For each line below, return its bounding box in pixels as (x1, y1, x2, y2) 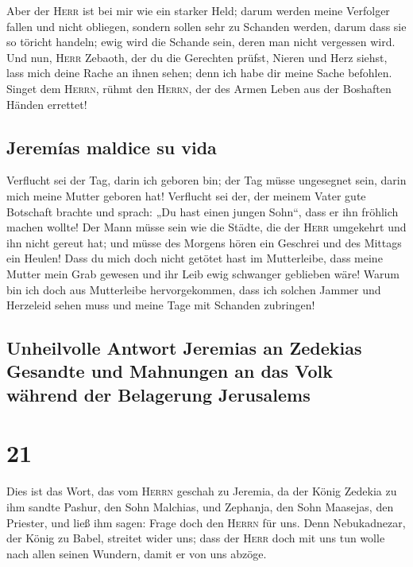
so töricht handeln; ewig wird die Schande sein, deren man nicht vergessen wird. (6, 33, 396, 50)
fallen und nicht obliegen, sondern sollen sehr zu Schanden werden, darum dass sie (6, 17, 407, 34)
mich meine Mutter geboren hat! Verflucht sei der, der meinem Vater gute (6, 187, 366, 204)
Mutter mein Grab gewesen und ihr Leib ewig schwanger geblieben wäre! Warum (6, 265, 399, 282)
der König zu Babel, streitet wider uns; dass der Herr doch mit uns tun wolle (6, 530, 385, 546)
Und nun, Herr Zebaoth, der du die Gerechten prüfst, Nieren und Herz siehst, (6, 49, 388, 65)
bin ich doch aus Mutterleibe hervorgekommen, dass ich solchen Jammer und (6, 281, 381, 297)
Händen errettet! (6, 95, 87, 112)
